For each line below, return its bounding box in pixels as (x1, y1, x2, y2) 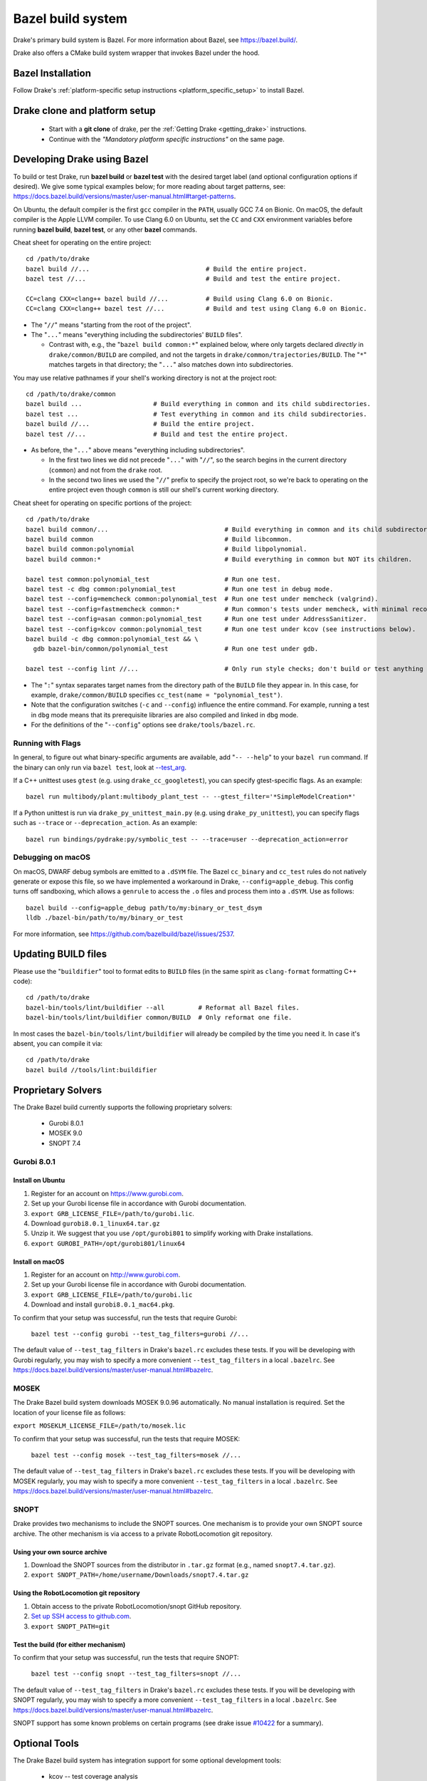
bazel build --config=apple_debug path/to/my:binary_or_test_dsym (26, 903, 263, 912)
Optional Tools (13, 1737, 80, 1749)
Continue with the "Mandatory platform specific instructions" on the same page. (48, 135, 285, 143)
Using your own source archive (13, 1547, 107, 1556)
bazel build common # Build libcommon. (26, 535, 292, 544)
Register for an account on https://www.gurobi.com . (31, 1189, 184, 1198)
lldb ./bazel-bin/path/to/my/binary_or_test (26, 914, 184, 922)
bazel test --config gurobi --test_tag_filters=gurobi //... (31, 1330, 249, 1339)
